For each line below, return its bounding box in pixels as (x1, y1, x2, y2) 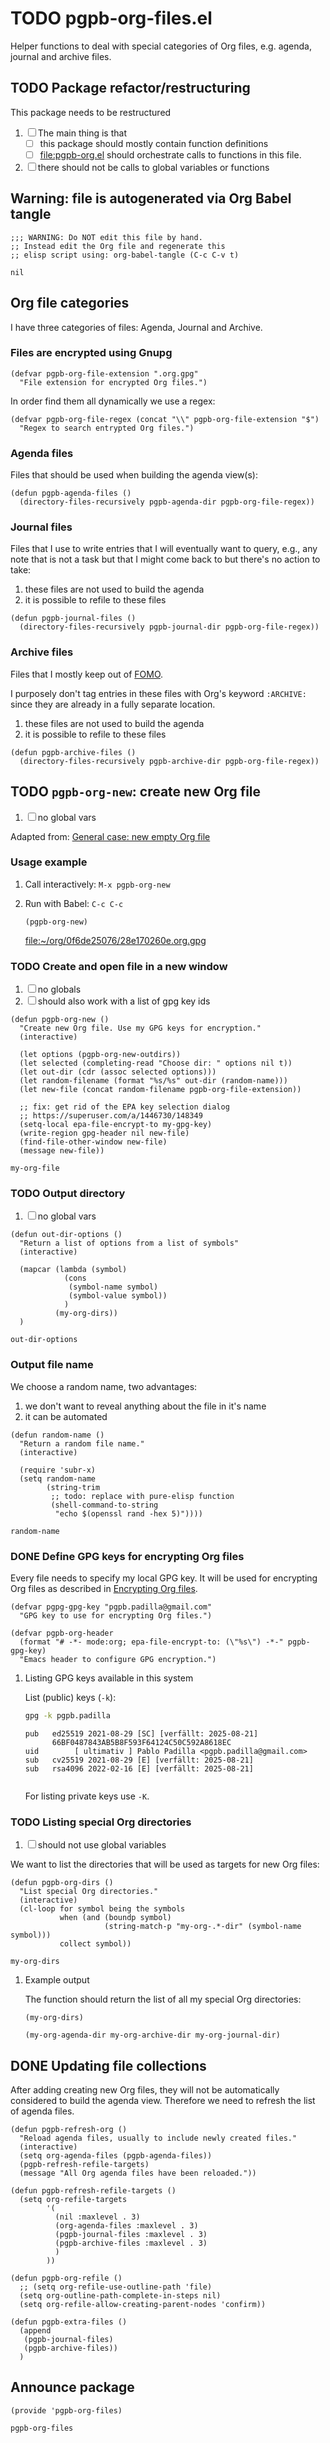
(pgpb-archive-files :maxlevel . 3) (54, 2238, 208, 2248)
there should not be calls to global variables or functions (37, 161, 270, 173)
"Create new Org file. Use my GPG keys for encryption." (19, 1023, 262, 1034)
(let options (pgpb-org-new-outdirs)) (19, 1050, 182, 1060)
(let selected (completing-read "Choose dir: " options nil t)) (19, 1058, 293, 1069)
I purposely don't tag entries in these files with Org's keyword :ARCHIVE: (10, 687, 307, 699)
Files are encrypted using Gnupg (10, 346, 173, 360)
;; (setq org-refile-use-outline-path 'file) (19, 2282, 213, 2292)
